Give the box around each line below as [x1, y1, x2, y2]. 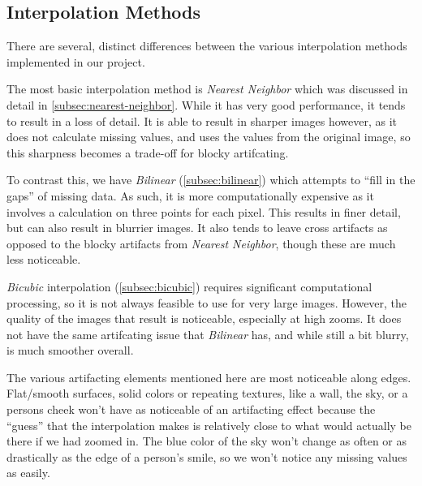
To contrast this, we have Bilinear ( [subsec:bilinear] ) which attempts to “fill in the [6, 171, 416, 188]
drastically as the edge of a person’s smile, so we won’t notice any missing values [6, 448, 407, 465]
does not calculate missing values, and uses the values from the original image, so [6, 128, 411, 145]
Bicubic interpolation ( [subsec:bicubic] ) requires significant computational [6, 277, 372, 295]
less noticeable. [6, 251, 81, 268]
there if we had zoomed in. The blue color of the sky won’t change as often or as [6, 432, 407, 449]
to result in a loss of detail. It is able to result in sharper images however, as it [6, 112, 398, 129]
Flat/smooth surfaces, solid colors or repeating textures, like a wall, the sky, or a [6, 385, 408, 402]
